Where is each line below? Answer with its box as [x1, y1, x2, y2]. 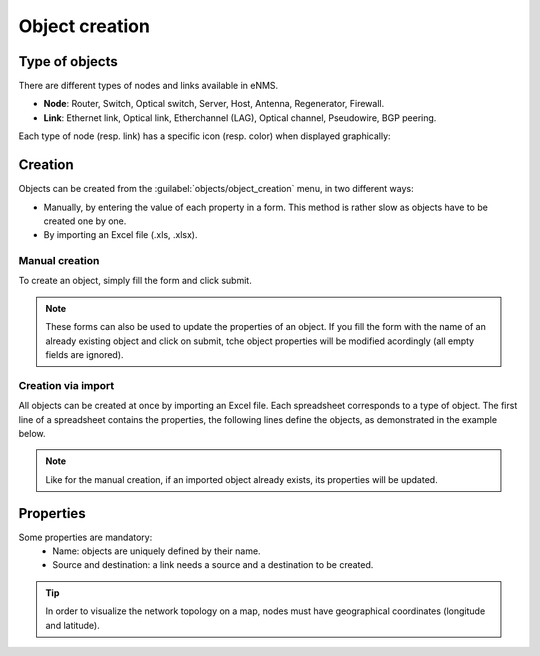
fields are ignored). [45, 349, 124, 361]
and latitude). [45, 619, 100, 631]
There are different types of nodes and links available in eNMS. [18, 80, 279, 92]
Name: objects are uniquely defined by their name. [52, 545, 261, 557]
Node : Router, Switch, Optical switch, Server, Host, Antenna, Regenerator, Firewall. [43, 98, 385, 110]
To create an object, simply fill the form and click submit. [18, 275, 252, 287]
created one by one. [43, 215, 127, 227]
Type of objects [18, 53, 119, 70]
